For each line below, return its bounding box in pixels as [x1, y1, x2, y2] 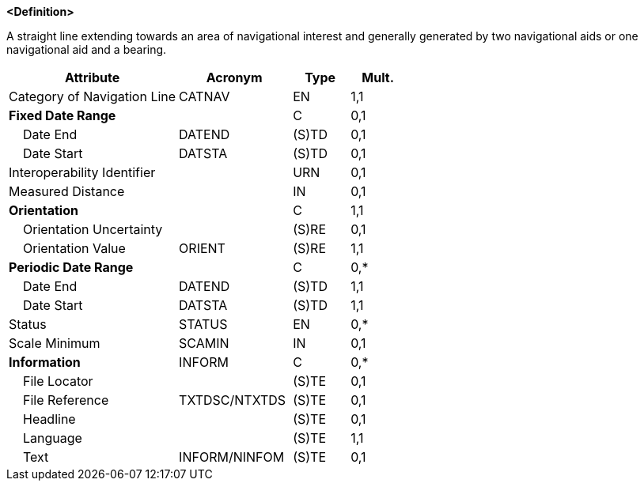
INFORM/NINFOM [179, 449, 285, 465]
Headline [23, 411, 76, 427]
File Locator [23, 373, 93, 389]
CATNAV [179, 89, 230, 104]
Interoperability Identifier [9, 164, 156, 180]
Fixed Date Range [9, 108, 116, 123]
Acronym [206, 70, 263, 85]
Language [23, 430, 82, 446]
